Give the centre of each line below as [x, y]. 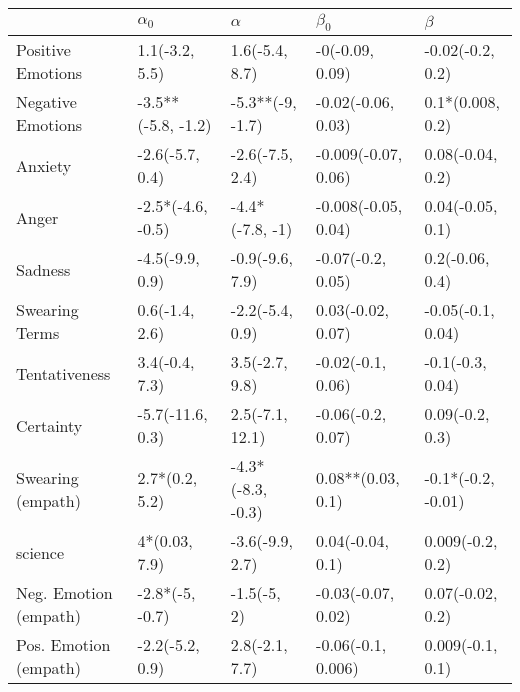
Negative [46, 102]
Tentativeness [63, 373]
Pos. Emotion [63, 645]
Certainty [49, 425]
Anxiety [44, 165]
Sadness [43, 269]
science [40, 552]
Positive [43, 50]
